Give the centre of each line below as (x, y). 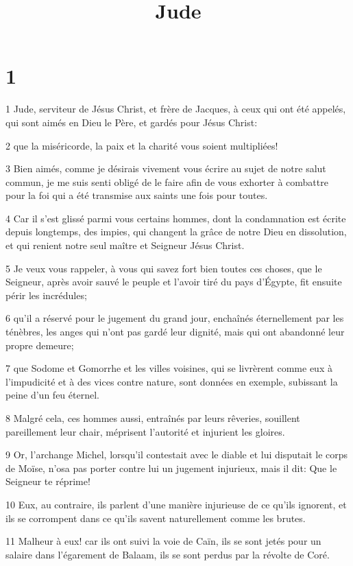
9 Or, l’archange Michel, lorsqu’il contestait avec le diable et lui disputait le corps (177, 455)
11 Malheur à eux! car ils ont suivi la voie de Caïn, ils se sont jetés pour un (163, 541)
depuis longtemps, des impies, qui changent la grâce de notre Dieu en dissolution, (176, 232)
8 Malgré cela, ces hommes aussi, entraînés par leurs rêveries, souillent (153, 418)
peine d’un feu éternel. (52, 395)
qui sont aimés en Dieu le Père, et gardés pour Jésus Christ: (132, 122)
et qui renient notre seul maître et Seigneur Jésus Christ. (125, 245)
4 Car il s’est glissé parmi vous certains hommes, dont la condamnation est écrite (176, 218)
